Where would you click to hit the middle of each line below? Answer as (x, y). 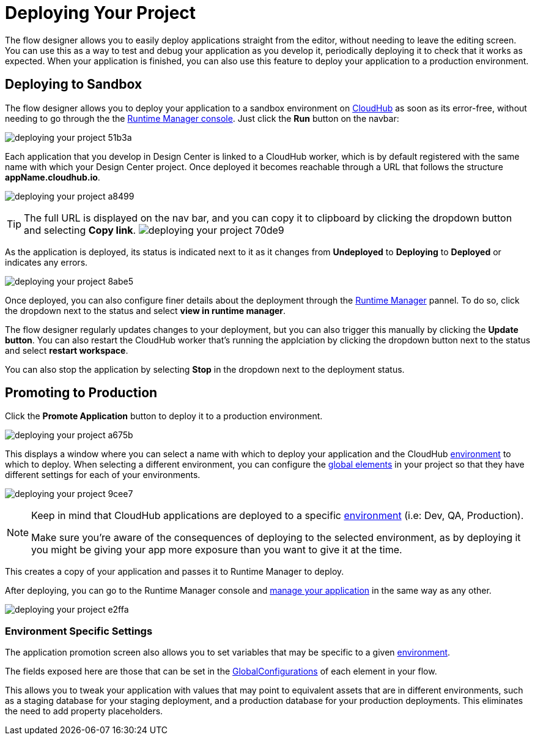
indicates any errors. (46, 262)
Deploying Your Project (101, 13)
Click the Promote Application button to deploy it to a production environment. (164, 416)
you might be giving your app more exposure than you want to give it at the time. (217, 550)
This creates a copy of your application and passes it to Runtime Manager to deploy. (175, 572)
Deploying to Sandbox (74, 84)
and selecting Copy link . (80, 230)
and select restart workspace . (67, 350)
